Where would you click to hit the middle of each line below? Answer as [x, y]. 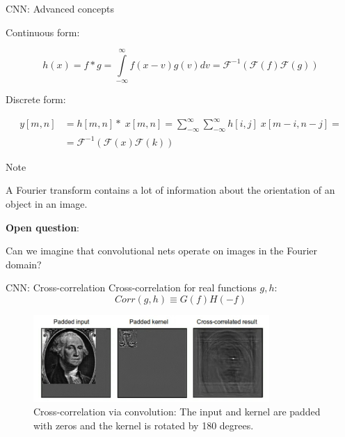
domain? [24, 264]
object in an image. [47, 204]
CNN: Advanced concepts [60, 8]
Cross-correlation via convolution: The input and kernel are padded [177, 412]
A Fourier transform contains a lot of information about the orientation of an [170, 190]
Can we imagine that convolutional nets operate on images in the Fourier [162, 251]
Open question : [42, 227]
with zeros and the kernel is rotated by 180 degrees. [144, 426]
